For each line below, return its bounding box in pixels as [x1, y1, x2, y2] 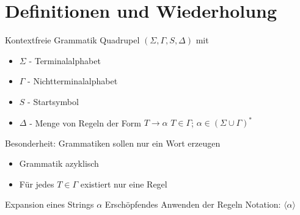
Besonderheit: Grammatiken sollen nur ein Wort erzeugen [5, 136, 221, 149]
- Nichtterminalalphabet [27, 75, 118, 87]
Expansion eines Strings [5, 198, 94, 211]
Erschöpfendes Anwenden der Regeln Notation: [104, 198, 281, 211]
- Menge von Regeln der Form [29, 116, 141, 128]
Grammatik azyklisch [19, 157, 99, 170]
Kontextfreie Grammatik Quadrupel [5, 34, 140, 46]
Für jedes [19, 177, 54, 190]
